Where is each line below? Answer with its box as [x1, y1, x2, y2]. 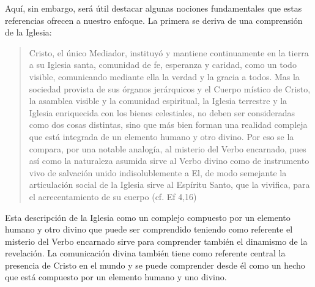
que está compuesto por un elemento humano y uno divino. [5, 270, 227, 283]
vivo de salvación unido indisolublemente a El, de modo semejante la [29, 166, 287, 179]
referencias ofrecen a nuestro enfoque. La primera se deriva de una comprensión [5, 13, 303, 26]
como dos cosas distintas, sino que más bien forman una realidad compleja [29, 118, 308, 131]
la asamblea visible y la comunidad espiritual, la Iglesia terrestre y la [29, 94, 287, 107]
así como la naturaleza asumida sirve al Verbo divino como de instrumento [29, 154, 309, 167]
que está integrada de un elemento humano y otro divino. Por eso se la [29, 130, 294, 143]
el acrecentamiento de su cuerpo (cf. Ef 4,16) [29, 190, 197, 203]
